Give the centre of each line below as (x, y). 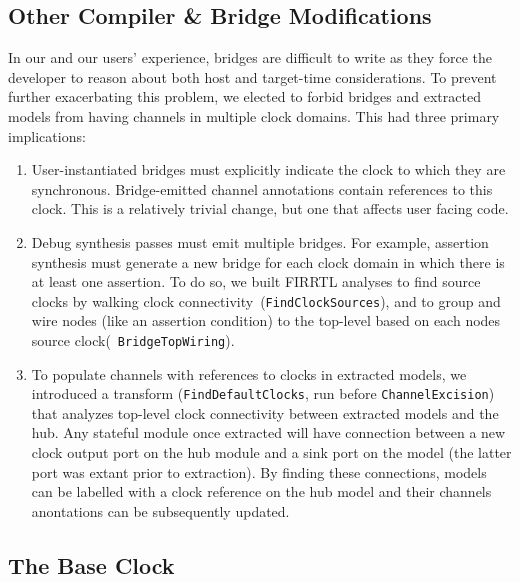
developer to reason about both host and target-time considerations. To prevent (252, 76)
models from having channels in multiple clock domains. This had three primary (254, 115)
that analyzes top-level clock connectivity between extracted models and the (265, 412)
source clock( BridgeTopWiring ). (133, 339)
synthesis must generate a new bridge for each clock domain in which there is (268, 261)
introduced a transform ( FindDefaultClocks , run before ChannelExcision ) (263, 393)
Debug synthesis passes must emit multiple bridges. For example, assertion (260, 241)
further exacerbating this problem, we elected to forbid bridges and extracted (244, 96)
